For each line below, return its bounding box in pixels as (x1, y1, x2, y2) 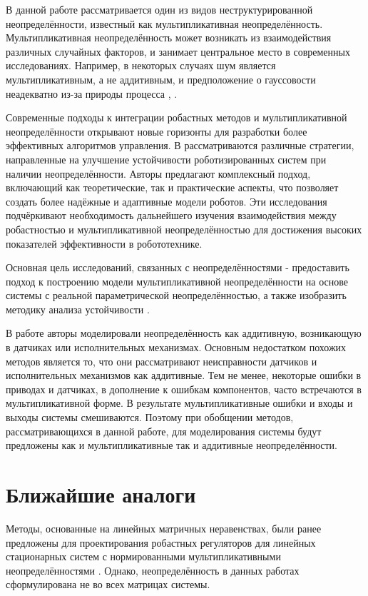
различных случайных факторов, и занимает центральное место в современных (6, 44, 350, 59)
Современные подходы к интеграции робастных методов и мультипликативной (6, 110, 347, 125)
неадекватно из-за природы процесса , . (6, 86, 178, 101)
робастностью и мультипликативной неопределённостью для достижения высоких (6, 221, 362, 236)
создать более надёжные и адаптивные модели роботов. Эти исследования (6, 193, 327, 208)
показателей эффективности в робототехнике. (6, 236, 203, 251)
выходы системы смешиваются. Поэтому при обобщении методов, (6, 410, 294, 425)
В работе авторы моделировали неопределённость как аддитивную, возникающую (6, 325, 362, 340)
